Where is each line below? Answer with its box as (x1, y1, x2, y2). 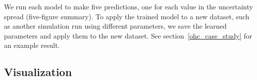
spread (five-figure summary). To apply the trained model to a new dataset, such (4, 11, 250, 21)
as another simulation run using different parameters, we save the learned (4, 21, 227, 31)
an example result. (4, 40, 60, 50)
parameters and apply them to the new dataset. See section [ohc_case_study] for (4, 30, 252, 40)
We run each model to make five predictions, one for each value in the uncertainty (4, 1, 253, 11)
